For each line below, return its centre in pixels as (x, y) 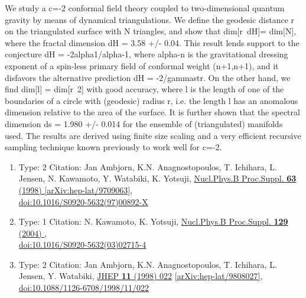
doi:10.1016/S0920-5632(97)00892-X (83, 201)
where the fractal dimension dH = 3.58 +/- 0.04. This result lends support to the (152, 42)
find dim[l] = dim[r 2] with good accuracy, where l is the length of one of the (144, 89)
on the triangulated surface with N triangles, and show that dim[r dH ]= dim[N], (151, 31)
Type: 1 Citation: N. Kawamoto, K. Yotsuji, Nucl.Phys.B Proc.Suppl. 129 (153, 221)
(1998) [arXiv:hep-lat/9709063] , (75, 190)
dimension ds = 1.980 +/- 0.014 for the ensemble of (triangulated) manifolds (144, 123)
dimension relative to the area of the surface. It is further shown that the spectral (152, 112)
